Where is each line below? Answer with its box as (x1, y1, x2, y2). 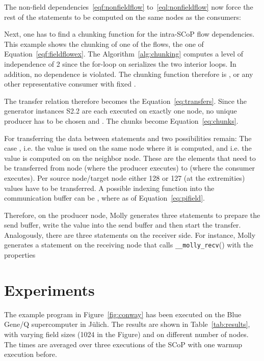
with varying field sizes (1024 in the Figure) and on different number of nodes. (4, 329, 249, 340)
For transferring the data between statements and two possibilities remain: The (4, 132, 252, 143)
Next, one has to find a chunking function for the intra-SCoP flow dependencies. (4, 29, 255, 39)
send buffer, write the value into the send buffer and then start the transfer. (4, 219, 241, 230)
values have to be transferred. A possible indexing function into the (4, 182, 215, 193)
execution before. (4, 349, 57, 359)
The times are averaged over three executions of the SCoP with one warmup (4, 339, 243, 349)
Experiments (4, 279, 95, 300)
